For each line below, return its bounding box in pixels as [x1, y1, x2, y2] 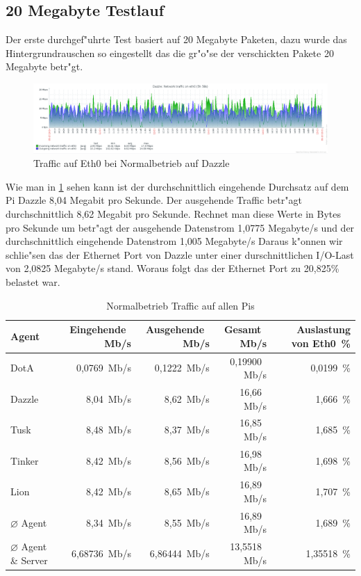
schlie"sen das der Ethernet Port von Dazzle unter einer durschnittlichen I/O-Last [6, 247, 354, 262]
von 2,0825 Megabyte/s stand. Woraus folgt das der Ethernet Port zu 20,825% [6, 261, 339, 275]
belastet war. [6, 274, 60, 289]
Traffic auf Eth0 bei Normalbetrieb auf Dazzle [33, 156, 230, 170]
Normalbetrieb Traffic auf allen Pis [106, 298, 255, 312]
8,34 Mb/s [85, 515, 131, 529]
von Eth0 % [291, 335, 351, 350]
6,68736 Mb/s [71, 545, 131, 560]
